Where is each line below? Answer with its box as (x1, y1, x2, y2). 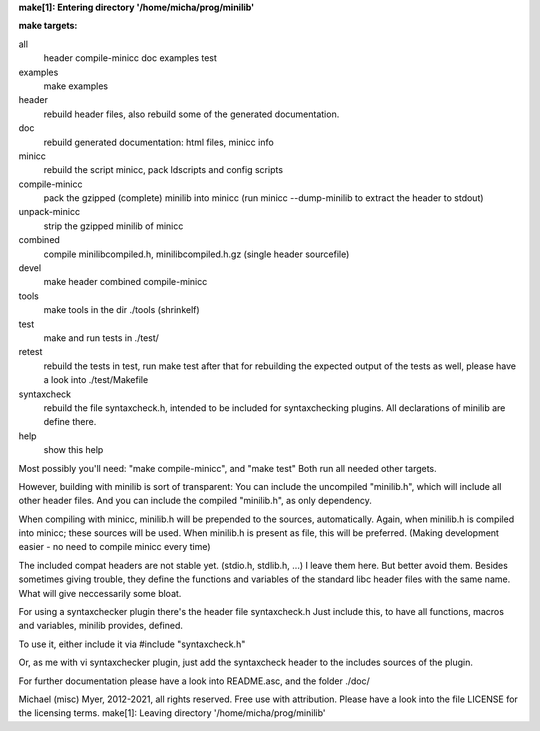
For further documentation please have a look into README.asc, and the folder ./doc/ (18, 675, 370, 687)
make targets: (18, 20, 78, 32)
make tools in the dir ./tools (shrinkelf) (43, 304, 200, 316)
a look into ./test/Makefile (43, 374, 149, 386)
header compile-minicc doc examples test (43, 52, 217, 64)
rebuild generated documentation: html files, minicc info (43, 136, 274, 148)
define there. (43, 416, 97, 428)
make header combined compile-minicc (43, 276, 208, 288)
